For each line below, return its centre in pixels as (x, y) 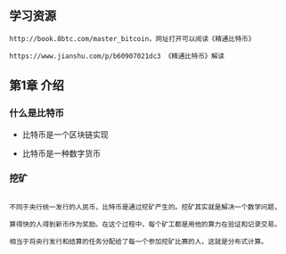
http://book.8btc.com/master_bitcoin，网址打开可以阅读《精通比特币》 (132, 38)
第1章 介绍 (37, 86)
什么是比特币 (37, 113)
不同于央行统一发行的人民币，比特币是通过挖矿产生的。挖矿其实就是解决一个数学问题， (145, 207)
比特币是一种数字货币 (61, 153)
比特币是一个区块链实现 (65, 134)
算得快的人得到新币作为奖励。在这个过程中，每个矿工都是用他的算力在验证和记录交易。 (145, 224)
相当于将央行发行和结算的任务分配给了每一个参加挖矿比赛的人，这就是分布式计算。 (139, 242)
